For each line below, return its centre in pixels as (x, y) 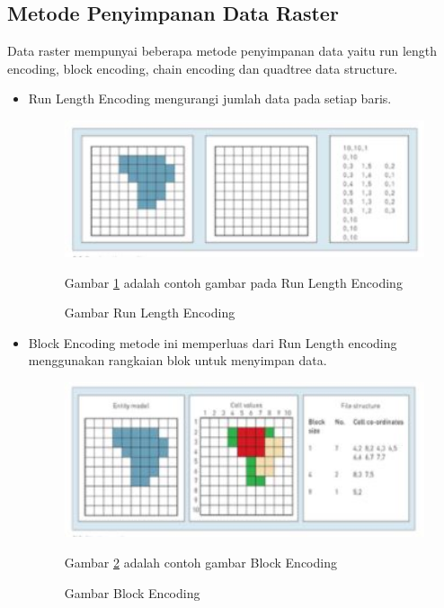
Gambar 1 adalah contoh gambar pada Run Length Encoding (233, 282)
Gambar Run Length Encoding (150, 313)
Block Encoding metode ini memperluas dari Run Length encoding (213, 342)
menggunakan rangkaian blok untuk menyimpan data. (178, 360)
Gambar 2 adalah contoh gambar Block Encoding (200, 562)
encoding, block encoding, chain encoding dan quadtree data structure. (203, 68)
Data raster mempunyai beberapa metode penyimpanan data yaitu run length (222, 51)
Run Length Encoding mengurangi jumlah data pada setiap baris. (210, 98)
